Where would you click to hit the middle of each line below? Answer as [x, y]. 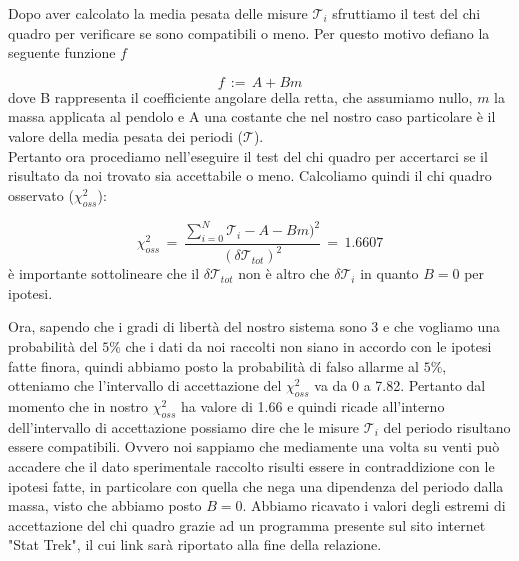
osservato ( [41, 194]
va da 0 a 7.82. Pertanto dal [400, 385]
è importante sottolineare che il [104, 273]
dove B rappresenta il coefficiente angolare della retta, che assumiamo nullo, [240, 96]
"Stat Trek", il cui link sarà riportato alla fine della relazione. [195, 544]
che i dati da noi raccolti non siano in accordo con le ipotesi [308, 346]
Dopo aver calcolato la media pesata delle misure [158, 13]
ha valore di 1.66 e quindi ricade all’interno [312, 405]
